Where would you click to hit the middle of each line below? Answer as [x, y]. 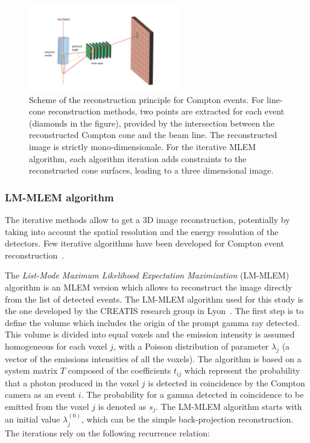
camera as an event [40, 394]
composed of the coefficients [119, 370]
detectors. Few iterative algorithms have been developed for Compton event [144, 243]
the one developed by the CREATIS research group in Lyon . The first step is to [154, 311]
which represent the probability [242, 370]
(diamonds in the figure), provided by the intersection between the [152, 123]
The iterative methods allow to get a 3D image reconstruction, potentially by [147, 220]
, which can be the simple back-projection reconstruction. [188, 419]
